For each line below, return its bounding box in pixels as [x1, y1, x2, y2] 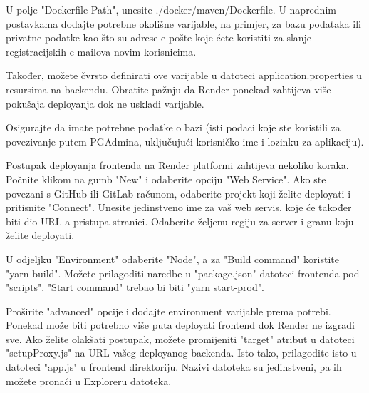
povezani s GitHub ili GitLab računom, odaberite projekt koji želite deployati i [6, 185, 351, 200]
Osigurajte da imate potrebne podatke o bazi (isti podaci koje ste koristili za [6, 120, 341, 135]
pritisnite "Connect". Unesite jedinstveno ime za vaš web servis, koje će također [6, 200, 352, 215]
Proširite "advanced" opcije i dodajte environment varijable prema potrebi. [6, 303, 331, 318]
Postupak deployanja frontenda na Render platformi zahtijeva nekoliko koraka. [6, 158, 349, 173]
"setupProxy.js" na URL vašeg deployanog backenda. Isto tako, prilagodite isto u [6, 345, 357, 360]
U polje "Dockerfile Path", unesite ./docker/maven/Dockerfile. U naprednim [6, 2, 336, 16]
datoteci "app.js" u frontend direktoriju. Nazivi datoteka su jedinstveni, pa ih [6, 359, 342, 374]
